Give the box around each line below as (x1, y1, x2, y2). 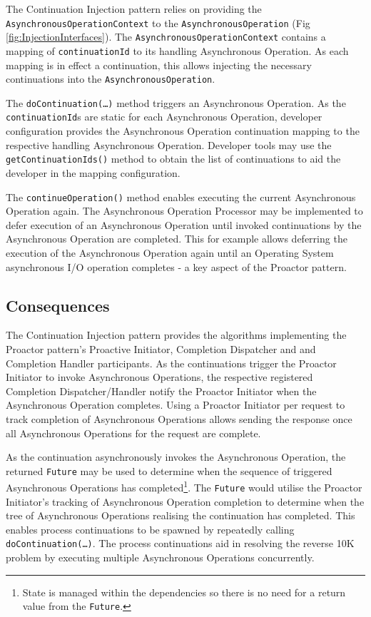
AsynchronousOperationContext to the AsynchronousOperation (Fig (6, 15, 310, 30)
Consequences (6, 294, 110, 316)
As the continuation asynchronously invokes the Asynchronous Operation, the (6, 449, 346, 464)
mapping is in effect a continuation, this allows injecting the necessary (6, 57, 312, 72)
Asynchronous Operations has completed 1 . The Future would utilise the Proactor (6, 478, 362, 495)
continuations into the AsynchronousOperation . (6, 71, 215, 86)
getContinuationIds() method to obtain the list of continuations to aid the (6, 151, 341, 166)
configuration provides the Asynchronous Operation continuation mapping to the (6, 123, 360, 138)
